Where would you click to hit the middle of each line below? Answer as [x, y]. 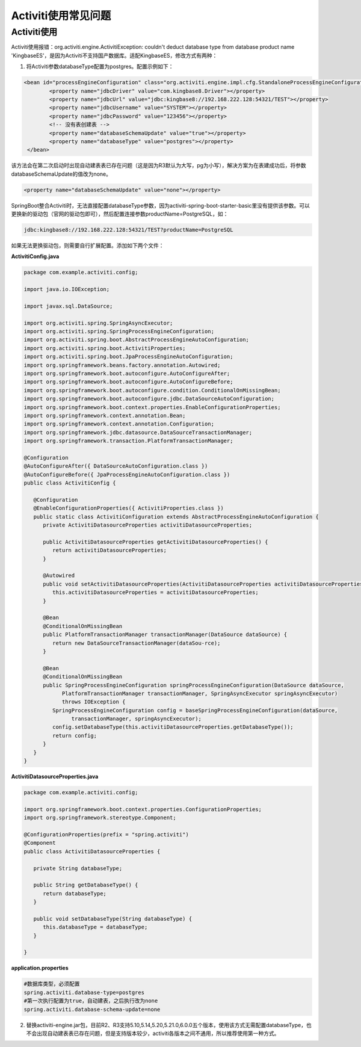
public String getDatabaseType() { [86, 885]
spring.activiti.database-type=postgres [84, 992]
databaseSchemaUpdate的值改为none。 [61, 174]
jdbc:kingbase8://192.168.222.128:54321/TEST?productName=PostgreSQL [128, 230]
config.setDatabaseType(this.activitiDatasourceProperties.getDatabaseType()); [173, 727]
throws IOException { [94, 702]
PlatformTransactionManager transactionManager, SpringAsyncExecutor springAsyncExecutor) [200, 693]
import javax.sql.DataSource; [68, 306]
